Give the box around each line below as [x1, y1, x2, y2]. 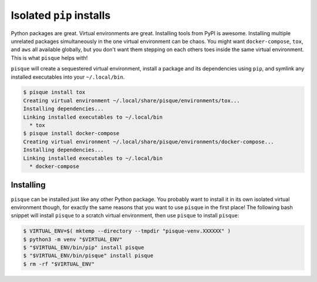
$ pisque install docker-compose [23, 130, 120, 137]
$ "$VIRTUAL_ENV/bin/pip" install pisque [23, 244, 144, 251]
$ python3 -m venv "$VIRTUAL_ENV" [23, 236, 123, 243]
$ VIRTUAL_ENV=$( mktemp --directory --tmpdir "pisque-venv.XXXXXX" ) [23, 228, 231, 234]
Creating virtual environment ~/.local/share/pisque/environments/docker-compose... [23, 138, 274, 145]
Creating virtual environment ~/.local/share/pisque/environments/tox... [23, 97, 240, 104]
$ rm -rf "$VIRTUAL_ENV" [23, 260, 95, 267]
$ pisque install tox [23, 89, 86, 96]
